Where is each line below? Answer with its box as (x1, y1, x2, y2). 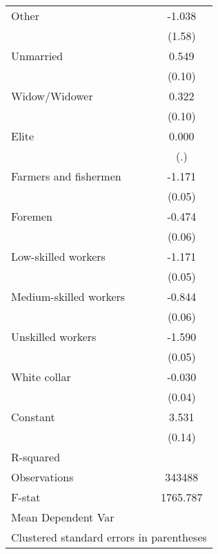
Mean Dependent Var (11, 509, 115, 525)
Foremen (11, 208, 52, 224)
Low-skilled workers (11, 248, 106, 264)
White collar (11, 369, 71, 385)
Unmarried (11, 48, 63, 64)
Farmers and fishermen (11, 168, 121, 184)
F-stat (11, 489, 41, 505)
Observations (11, 469, 74, 485)
